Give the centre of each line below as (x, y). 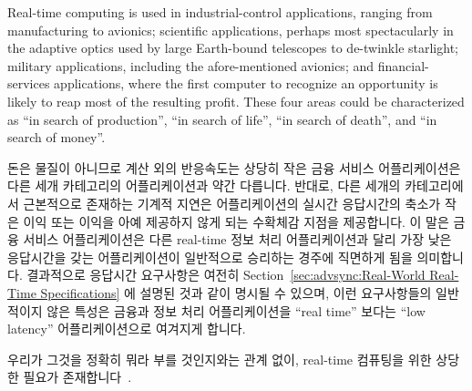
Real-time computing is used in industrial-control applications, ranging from (220, 12)
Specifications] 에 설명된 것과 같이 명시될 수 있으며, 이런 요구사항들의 (236, 292)
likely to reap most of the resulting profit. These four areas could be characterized (236, 101)
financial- (403, 65)
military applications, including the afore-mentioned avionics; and (191, 65)
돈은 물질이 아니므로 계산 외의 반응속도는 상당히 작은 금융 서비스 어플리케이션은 (234, 167)
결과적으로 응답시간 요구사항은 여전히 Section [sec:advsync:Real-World (226, 275)
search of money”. (56, 137)
